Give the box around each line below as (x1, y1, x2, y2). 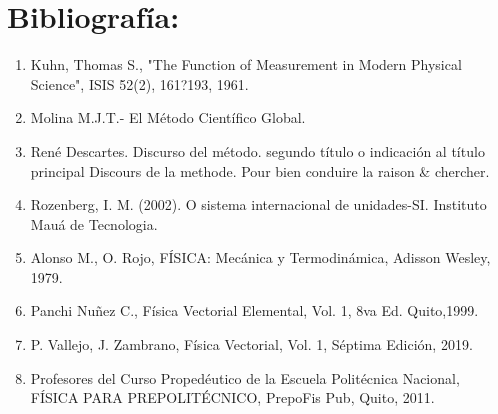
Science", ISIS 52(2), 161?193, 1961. (30, 73, 249, 94)
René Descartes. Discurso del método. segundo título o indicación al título (30, 140, 485, 161)
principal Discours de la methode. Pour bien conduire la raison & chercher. (30, 160, 490, 181)
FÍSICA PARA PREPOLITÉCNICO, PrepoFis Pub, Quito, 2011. (30, 387, 435, 408)
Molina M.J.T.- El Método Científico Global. (30, 107, 306, 128)
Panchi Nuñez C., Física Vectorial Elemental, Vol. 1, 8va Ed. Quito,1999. (30, 300, 479, 321)
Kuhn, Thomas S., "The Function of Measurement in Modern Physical (30, 54, 462, 75)
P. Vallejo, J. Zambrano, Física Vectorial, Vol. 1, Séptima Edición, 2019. (30, 334, 473, 355)
